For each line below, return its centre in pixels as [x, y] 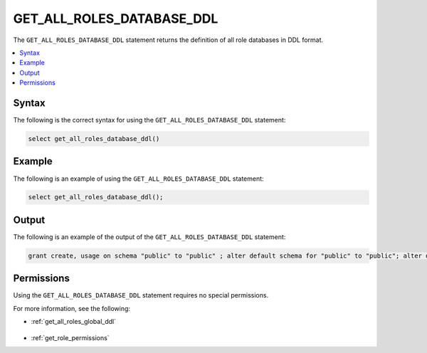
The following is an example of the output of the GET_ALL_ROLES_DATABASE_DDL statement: [149, 237]
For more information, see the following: [72, 308]
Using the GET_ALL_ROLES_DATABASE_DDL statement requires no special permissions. [141, 295]
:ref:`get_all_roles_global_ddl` [74, 322]
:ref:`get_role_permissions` [70, 337]
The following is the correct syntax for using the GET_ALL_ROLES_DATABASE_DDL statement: [149, 120]
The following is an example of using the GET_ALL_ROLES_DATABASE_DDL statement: [138, 179]
